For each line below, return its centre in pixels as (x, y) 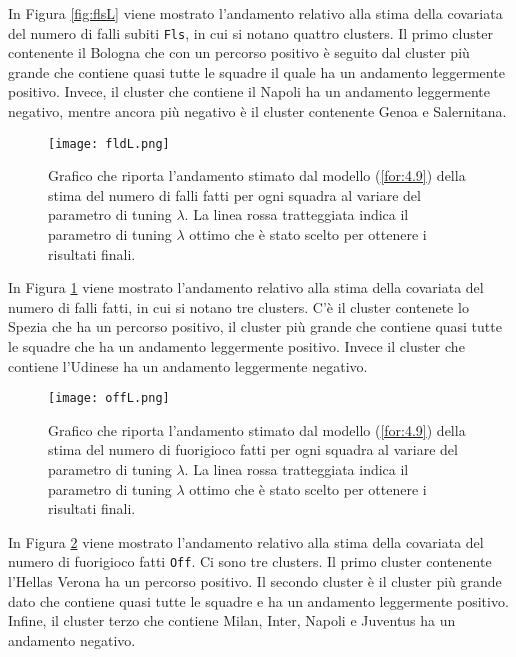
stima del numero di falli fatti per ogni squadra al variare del (234, 194)
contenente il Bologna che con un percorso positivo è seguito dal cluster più (239, 52)
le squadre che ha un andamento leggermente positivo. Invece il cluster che (236, 346)
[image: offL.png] (109, 398)
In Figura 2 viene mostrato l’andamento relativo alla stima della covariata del (246, 541)
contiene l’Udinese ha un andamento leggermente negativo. (188, 365)
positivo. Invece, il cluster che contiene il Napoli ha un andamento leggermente (249, 91)
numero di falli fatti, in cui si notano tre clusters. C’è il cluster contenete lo (238, 306)
